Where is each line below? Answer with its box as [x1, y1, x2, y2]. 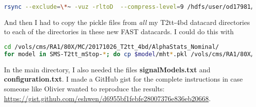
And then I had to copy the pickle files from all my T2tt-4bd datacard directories [4, 17, 250, 27]
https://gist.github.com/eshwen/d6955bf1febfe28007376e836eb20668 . [4, 93, 211, 103]
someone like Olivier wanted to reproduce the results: [4, 84, 165, 93]
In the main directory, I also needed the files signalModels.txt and [4, 64, 211, 74]
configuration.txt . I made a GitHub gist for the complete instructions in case [4, 74, 243, 84]
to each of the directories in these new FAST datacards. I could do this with [4, 26, 234, 37]
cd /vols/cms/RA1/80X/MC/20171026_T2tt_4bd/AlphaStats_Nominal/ [4, 43, 219, 51]
